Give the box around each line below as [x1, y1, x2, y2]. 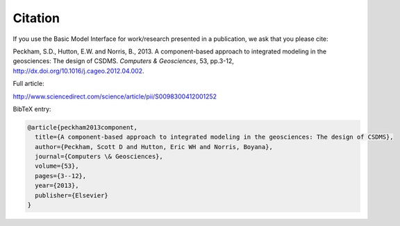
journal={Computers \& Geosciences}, [35, 153, 163, 161]
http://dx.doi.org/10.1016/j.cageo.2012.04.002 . [12, 67, 144, 75]
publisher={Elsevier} [35, 191, 109, 199]
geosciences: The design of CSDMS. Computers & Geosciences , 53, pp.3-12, [12, 57, 234, 65]
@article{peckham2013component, [27, 123, 138, 131]
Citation [12, 10, 60, 26]
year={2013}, [35, 182, 79, 190]
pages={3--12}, [35, 172, 87, 180]
